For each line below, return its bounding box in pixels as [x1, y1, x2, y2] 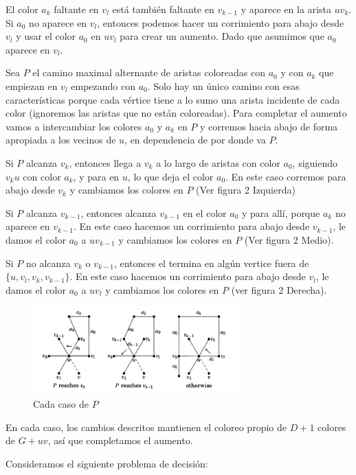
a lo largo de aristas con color [156, 155, 280, 170]
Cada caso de [33, 396, 89, 410]
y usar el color [16, 29, 76, 43]
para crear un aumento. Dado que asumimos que [120, 29, 324, 43]
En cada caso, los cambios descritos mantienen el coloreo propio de [5, 419, 287, 434]
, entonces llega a [69, 155, 142, 170]
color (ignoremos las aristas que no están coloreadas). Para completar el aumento [5, 106, 347, 120]
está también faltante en [112, 2, 214, 16]
